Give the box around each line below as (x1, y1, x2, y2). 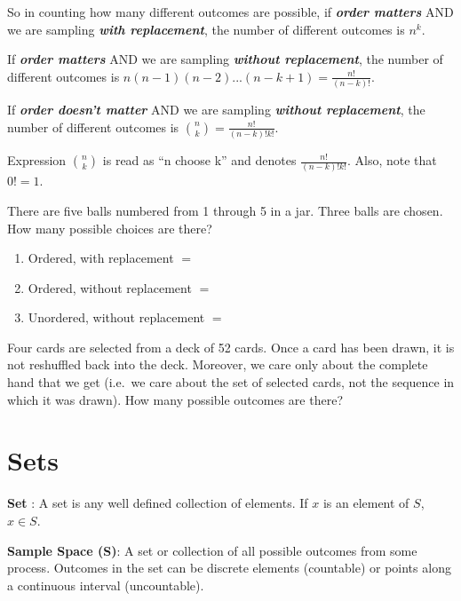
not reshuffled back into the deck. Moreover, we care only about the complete (7, 355, 428, 374)
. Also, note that (346, 151, 437, 169)
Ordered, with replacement (28, 249, 174, 267)
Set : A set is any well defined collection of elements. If (7, 494, 308, 512)
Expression (7, 151, 67, 169)
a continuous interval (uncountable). (7, 575, 204, 594)
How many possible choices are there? (7, 218, 212, 237)
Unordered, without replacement (28, 308, 205, 327)
